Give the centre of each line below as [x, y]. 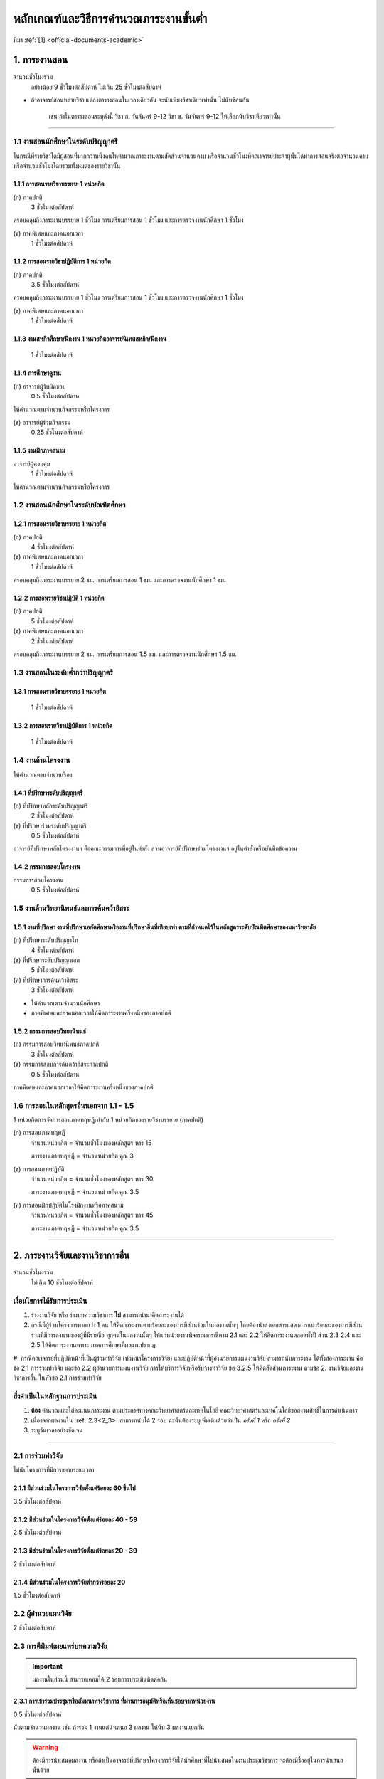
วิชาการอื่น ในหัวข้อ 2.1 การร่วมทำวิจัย [58, 1378]
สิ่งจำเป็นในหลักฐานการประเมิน [55, 1396]
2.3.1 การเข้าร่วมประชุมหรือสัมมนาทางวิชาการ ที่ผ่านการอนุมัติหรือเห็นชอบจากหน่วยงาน [114, 1701]
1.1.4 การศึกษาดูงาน [37, 373]
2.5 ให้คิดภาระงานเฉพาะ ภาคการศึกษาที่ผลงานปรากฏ [93, 1345]
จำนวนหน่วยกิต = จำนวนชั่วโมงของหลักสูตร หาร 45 [92, 1215]
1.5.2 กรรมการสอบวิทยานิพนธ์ [50, 1031]
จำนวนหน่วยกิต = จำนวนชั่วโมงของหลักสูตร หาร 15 [91, 1143]
